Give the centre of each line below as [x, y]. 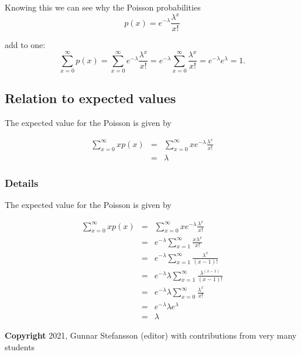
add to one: [25, 45]
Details [22, 182]
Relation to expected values [90, 98]
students [20, 347]
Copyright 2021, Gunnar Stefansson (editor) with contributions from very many [151, 335]
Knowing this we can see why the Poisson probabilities [103, 7]
